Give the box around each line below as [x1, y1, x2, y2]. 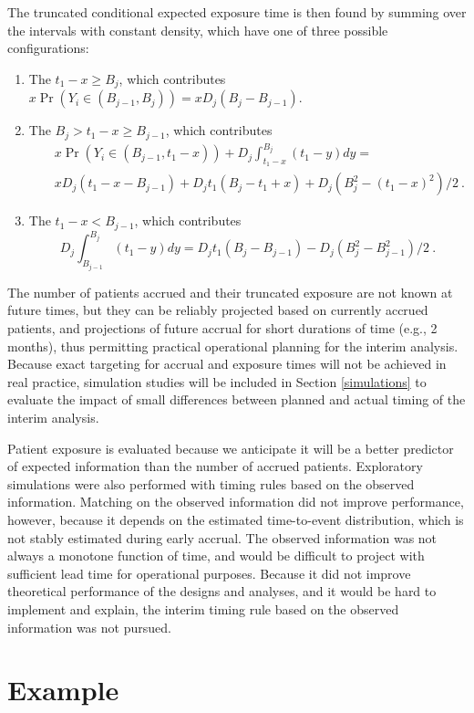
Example [7, 671, 119, 708]
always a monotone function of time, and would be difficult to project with [7, 546, 425, 565]
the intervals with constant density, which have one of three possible [7, 20, 388, 39]
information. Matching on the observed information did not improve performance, [7, 492, 464, 511]
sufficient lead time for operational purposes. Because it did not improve [7, 563, 411, 582]
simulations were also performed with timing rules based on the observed [7, 474, 415, 493]
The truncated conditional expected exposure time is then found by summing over [7, 3, 467, 21]
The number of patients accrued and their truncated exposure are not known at [7, 282, 453, 301]
